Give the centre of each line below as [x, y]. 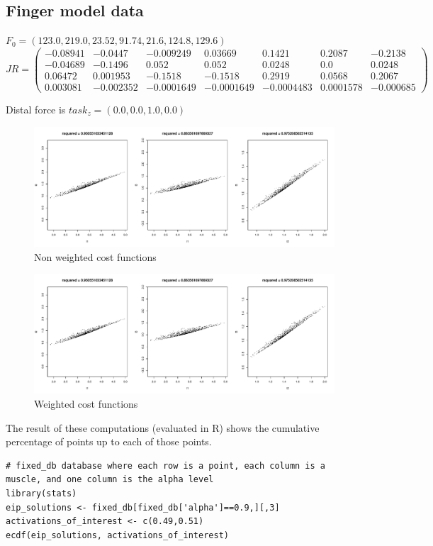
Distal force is [36, 109]
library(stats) [41, 494]
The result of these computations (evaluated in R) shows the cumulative [163, 427]
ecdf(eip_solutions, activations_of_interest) [117, 535]
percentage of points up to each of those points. [109, 441]
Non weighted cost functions [95, 256]
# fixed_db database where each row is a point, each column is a [166, 466]
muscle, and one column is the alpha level [110, 480]
